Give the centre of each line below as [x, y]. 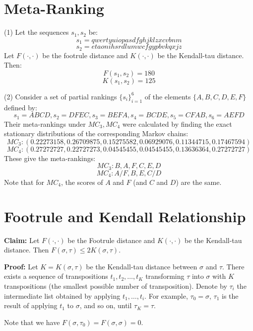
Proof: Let [21, 266]
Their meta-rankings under [45, 124]
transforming [165, 276]
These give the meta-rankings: [50, 158]
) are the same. [199, 182]
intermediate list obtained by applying [62, 295]
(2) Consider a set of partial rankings [61, 96]
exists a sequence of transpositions [56, 276]
